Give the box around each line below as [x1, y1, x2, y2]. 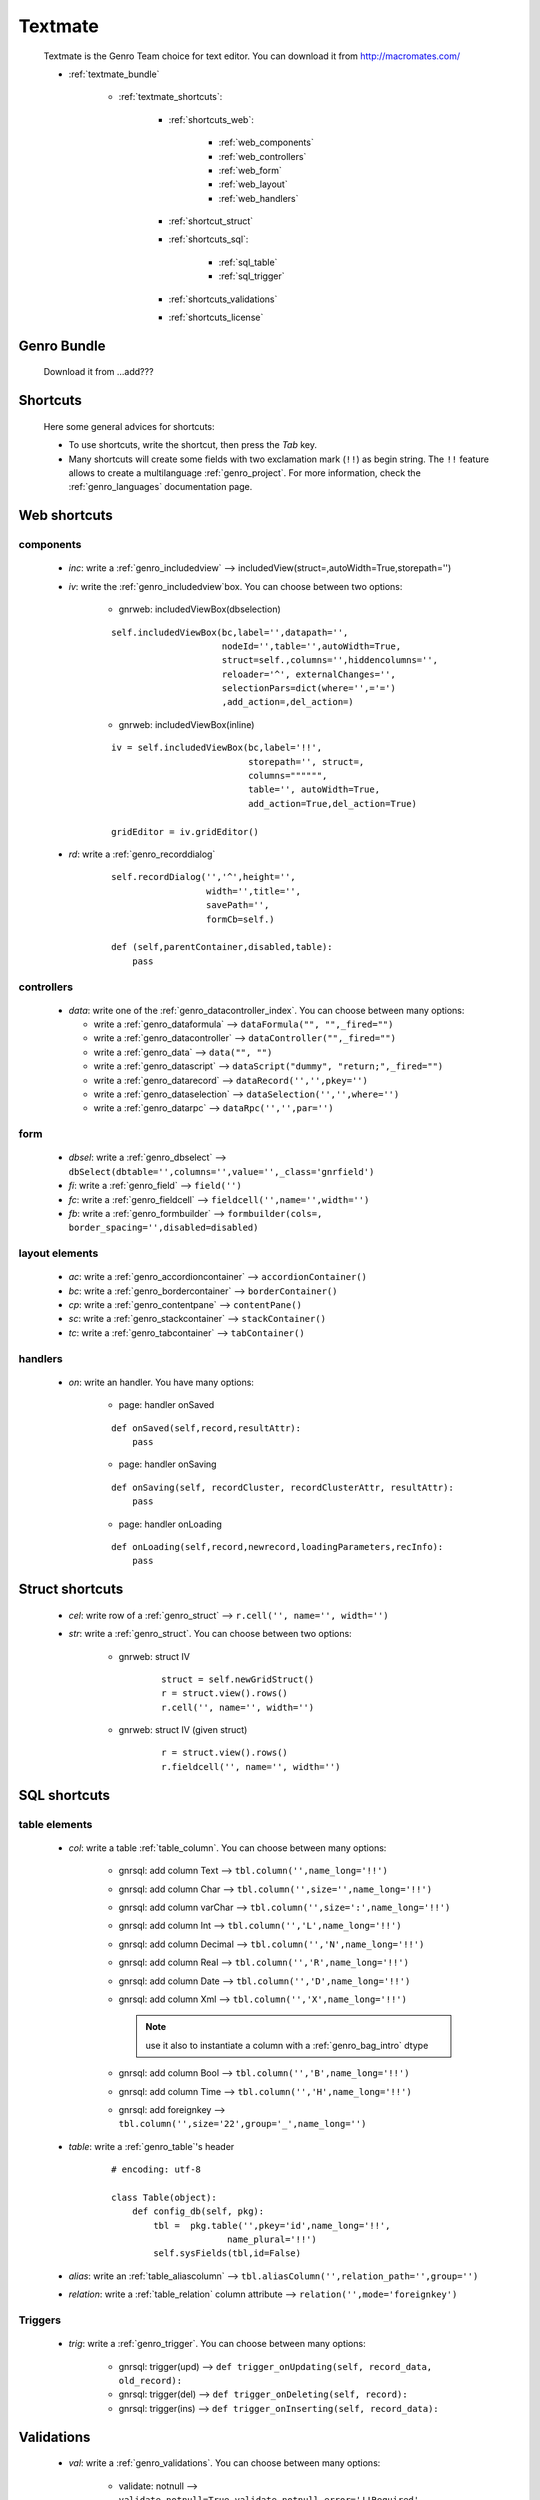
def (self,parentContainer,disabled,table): [111, 941, 334, 953]
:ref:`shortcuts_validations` [168, 293, 278, 305]
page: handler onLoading [118, 1518, 222, 1530]
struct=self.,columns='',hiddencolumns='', [221, 655, 439, 666]
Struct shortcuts [18, 1581, 124, 1598]
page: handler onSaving [118, 1458, 217, 1470]
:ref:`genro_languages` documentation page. [68, 481, 253, 493]
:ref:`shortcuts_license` [168, 311, 264, 324]
